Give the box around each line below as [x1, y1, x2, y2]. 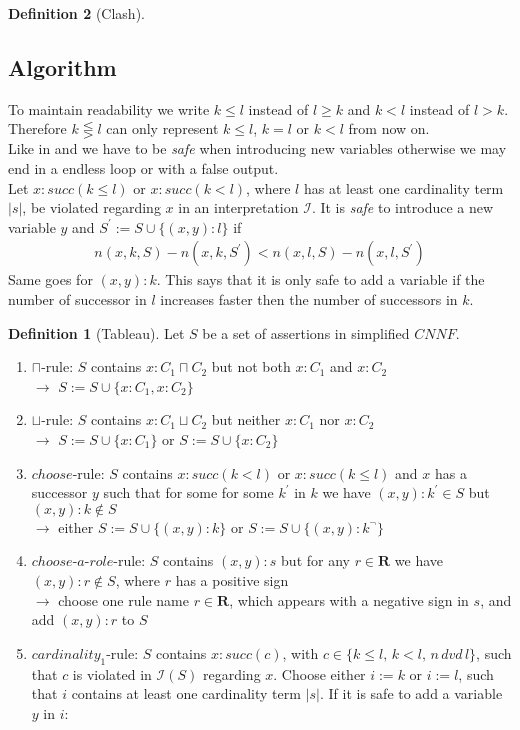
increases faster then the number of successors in [160, 288, 458, 309]
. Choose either [273, 663, 366, 684]
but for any [281, 550, 350, 571]
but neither [211, 409, 281, 430]
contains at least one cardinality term [71, 683, 301, 704]
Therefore [8, 118, 67, 139]
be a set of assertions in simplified [202, 322, 410, 343]
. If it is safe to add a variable [319, 683, 503, 704]
